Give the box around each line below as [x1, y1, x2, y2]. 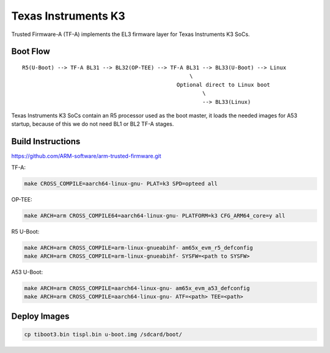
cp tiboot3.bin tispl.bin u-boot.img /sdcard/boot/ [24, 330, 183, 338]
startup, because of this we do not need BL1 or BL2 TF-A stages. [11, 120, 174, 128]
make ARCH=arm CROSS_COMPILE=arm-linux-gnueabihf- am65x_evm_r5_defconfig [24, 244, 254, 251]
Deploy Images [11, 311, 70, 321]
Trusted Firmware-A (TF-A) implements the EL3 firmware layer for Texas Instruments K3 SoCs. [11, 31, 250, 38]
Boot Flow [11, 46, 50, 57]
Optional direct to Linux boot [176, 81, 271, 88]
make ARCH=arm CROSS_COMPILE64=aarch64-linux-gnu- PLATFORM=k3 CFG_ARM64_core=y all [24, 212, 285, 219]
